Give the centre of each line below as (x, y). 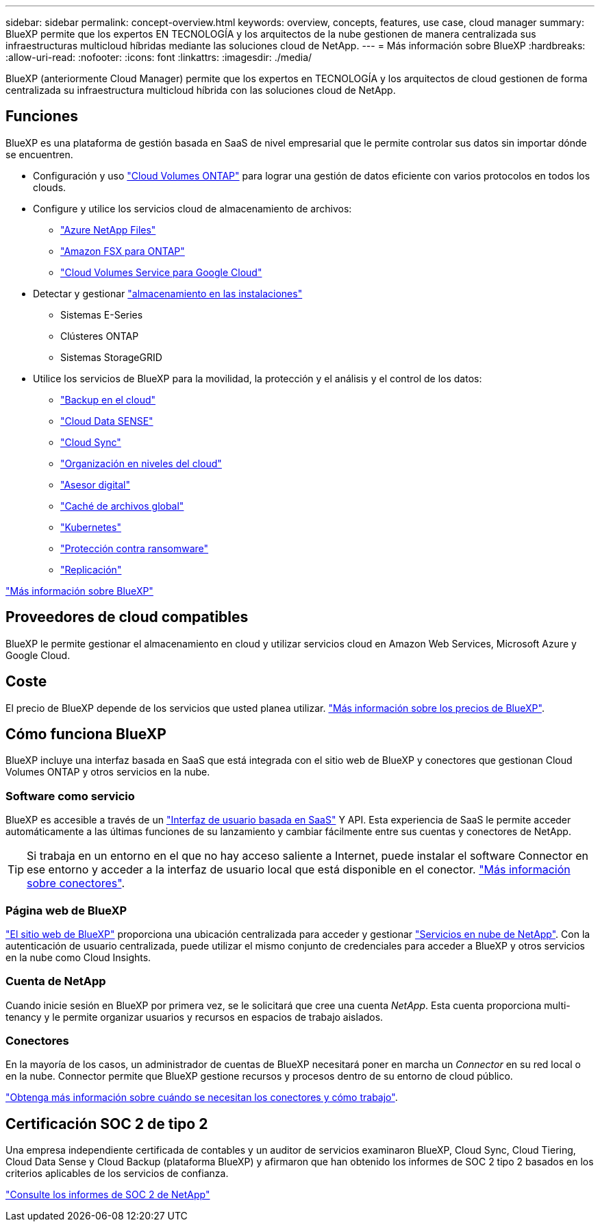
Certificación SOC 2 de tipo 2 (107, 1124)
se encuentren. (39, 154)
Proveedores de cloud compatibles (127, 617)
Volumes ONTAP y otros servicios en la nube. (108, 772)
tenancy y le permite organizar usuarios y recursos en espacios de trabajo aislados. (195, 1017)
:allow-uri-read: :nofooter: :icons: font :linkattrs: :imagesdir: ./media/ (159, 57)
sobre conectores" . (76, 883)
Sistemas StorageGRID (111, 357)
